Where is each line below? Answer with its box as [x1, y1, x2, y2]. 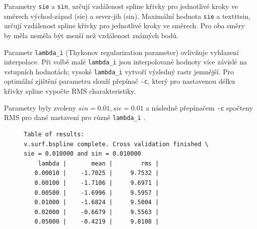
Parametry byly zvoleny [4, 102, 76, 113]
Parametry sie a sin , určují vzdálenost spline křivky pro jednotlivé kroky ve [4, 1, 238, 11]
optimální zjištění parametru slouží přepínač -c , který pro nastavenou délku [4, 76, 235, 86]
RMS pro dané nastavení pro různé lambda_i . [4, 112, 145, 122]
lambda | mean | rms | [38, 160, 159, 167]
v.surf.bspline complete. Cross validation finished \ [24, 140, 209, 148]
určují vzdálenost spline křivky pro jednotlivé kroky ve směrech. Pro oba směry [4, 20, 245, 31]
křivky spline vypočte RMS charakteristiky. [4, 86, 136, 96]
